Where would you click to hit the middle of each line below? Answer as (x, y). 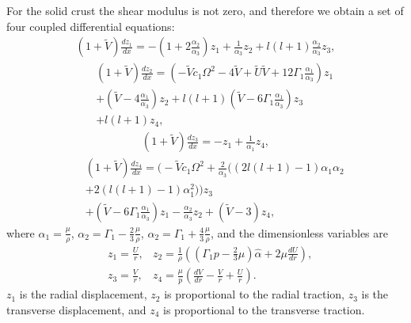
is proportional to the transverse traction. (264, 309)
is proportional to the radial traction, (254, 294)
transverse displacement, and (76, 309)
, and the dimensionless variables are (299, 232)
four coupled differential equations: (91, 26)
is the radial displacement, (83, 294)
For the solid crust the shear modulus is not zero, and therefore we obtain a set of (205, 10)
